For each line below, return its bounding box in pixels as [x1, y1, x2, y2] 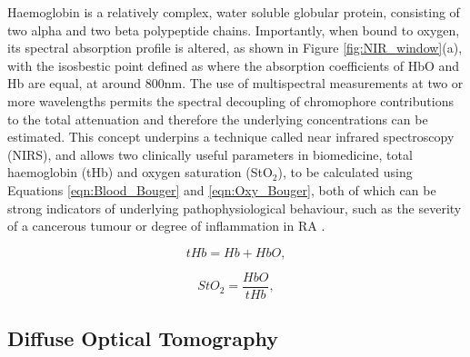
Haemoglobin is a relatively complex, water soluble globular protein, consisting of [7, 3, 460, 21]
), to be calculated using [277, 163, 413, 182]
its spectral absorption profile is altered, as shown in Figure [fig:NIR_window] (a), [7, 38, 463, 57]
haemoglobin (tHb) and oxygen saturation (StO [7, 163, 273, 182]
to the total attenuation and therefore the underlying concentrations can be [7, 109, 428, 128]
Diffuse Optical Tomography [7, 324, 278, 352]
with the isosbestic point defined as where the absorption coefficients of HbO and [7, 55, 460, 74]
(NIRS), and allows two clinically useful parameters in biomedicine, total [7, 144, 413, 164]
